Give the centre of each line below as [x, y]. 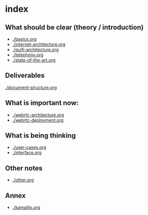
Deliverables [25, 76]
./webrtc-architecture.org [38, 115]
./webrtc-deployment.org [38, 120]
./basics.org [24, 39]
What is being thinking [40, 136]
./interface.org [27, 153]
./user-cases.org [29, 147]
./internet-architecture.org [39, 44]
